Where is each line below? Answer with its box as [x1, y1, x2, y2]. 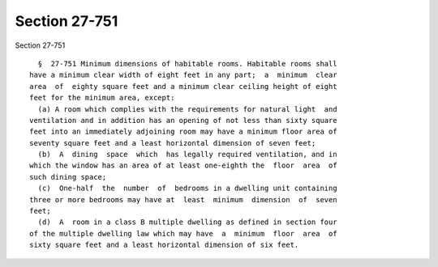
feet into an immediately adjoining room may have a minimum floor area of [29, 127, 337, 137]
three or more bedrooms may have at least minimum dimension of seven [29, 195, 337, 204]
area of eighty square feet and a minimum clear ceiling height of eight [29, 82, 337, 91]
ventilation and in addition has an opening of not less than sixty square [29, 116, 337, 125]
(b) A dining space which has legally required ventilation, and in [37, 150, 337, 159]
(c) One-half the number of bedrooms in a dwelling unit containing [37, 184, 337, 193]
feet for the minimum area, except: [29, 93, 175, 103]
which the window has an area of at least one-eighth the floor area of [29, 161, 337, 170]
